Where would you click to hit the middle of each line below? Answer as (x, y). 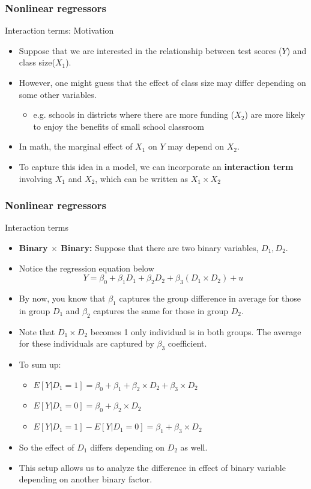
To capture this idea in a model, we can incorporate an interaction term (156, 166)
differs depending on (127, 447)
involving (36, 178)
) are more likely (275, 114)
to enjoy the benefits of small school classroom (119, 126)
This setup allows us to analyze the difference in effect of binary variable (152, 467)
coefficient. (187, 343)
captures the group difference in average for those (210, 298)
